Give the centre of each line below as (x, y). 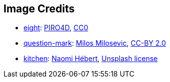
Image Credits (39, 9)
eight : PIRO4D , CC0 (56, 28)
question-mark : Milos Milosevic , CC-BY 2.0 (95, 43)
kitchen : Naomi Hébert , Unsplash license (91, 59)
